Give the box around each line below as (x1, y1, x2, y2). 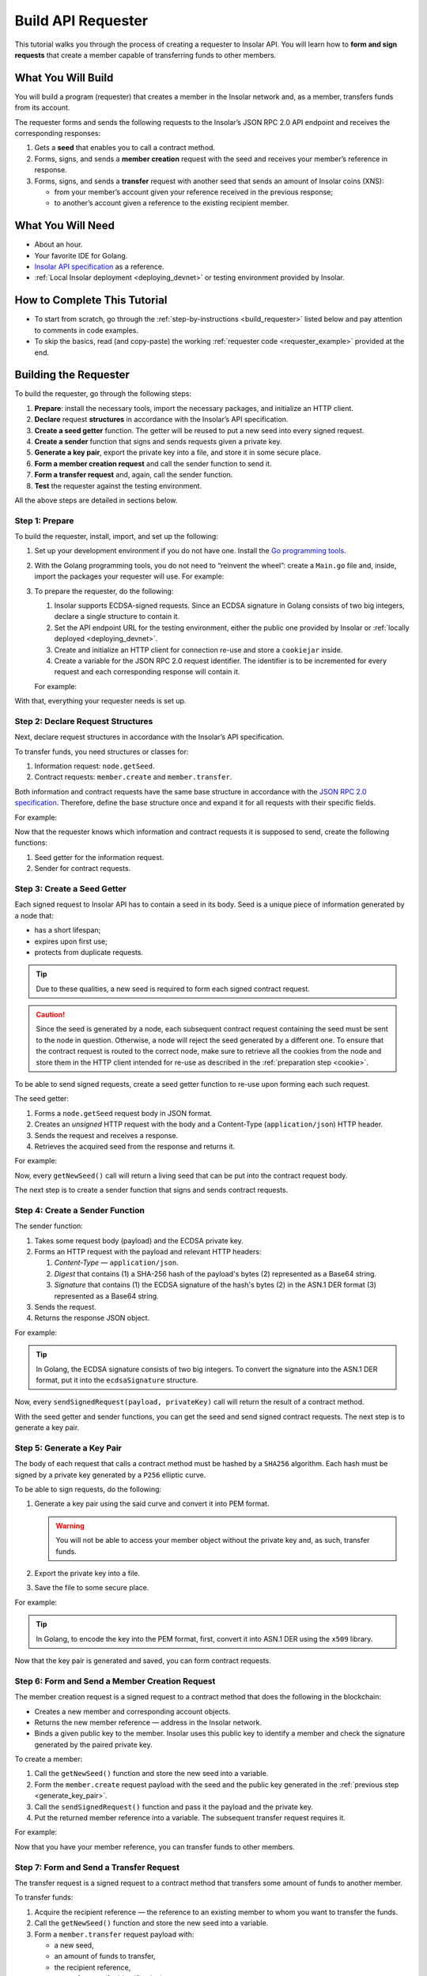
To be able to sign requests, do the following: (14, 1484, 162, 1494)
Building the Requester (14, 368, 130, 382)
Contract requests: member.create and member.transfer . (34, 772, 232, 782)
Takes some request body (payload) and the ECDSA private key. (34, 1235, 244, 1245)
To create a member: (14, 1755, 83, 1764)
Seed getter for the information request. (34, 852, 164, 862)
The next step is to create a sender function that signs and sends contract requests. (14, 1186, 289, 1195)
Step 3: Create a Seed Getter (14, 883, 127, 894)
